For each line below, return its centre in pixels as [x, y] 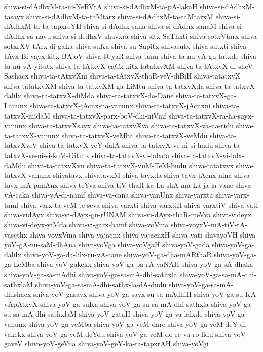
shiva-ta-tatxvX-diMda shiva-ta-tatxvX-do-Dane [99, 95]
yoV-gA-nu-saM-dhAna [40, 244]
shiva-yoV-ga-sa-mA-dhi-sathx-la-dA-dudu [101, 284]
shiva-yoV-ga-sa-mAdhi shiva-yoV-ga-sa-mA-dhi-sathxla [91, 274]
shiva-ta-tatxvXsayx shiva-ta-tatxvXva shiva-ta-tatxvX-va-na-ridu [131, 125]
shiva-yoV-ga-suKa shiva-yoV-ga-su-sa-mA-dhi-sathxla [124, 304]
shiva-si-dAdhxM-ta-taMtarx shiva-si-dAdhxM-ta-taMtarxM [120, 16]
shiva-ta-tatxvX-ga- [206, 95]
